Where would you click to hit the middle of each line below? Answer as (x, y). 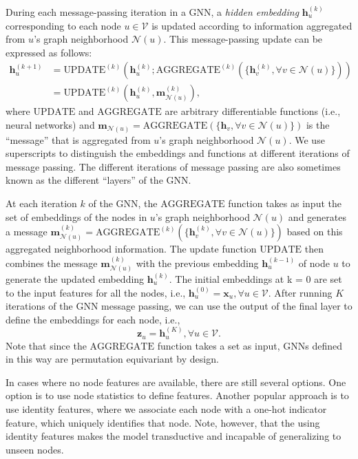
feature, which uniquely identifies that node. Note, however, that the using (163, 422)
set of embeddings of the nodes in (76, 216)
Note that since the (46, 345)
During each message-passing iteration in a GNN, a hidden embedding (152, 12)
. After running (300, 292)
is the (318, 125)
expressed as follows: (49, 52)
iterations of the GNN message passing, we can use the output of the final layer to (179, 306)
